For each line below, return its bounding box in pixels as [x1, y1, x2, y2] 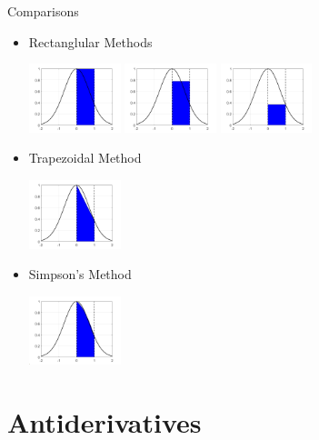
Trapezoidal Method [28, 148, 142, 167]
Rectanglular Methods [28, 32, 153, 51]
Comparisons [7, 2, 79, 20]
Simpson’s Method [28, 265, 132, 284]
